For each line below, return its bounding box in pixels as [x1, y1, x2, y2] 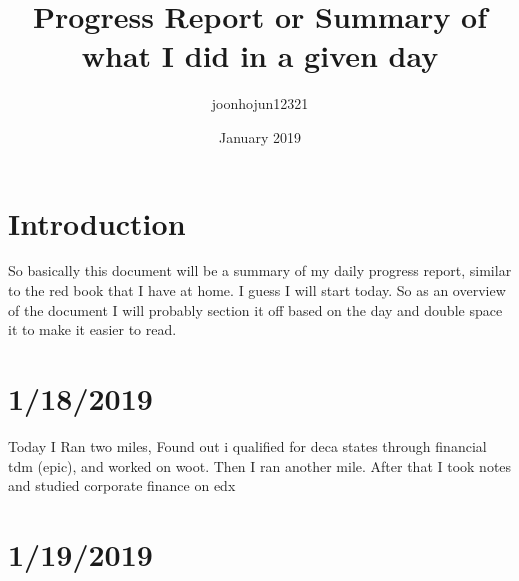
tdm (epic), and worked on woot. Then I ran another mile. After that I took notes [8, 455, 512, 476]
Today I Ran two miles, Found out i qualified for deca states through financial [8, 435, 487, 456]
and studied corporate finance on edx [8, 475, 236, 496]
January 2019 [219, 126, 301, 147]
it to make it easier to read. [8, 319, 177, 340]
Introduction [8, 202, 186, 243]
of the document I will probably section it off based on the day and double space [8, 299, 503, 320]
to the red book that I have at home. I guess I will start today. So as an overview [8, 280, 506, 301]
